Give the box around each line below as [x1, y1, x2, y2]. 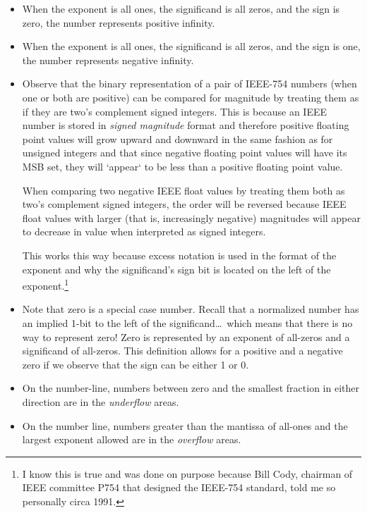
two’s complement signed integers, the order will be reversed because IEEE [22, 197, 347, 211]
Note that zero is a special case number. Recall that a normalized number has [22, 302, 359, 316]
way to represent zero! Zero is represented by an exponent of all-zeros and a [22, 329, 350, 344]
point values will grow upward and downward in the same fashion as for [22, 131, 333, 146]
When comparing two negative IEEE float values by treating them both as [22, 183, 345, 197]
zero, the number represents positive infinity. [22, 15, 215, 30]
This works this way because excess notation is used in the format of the [22, 247, 337, 262]
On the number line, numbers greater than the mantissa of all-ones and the [22, 418, 348, 433]
